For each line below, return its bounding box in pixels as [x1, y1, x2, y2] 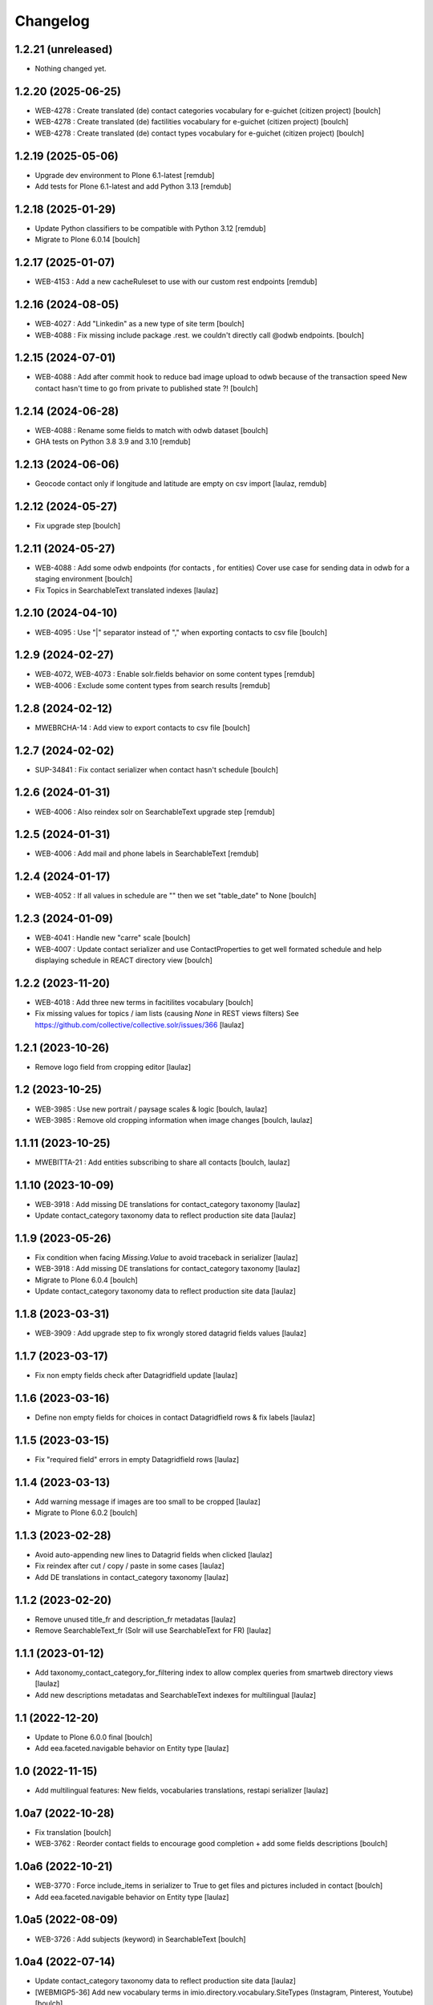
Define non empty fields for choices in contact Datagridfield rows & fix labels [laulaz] [34, 1412, 316, 1422]
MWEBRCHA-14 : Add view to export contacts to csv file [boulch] [34, 723, 250, 732]
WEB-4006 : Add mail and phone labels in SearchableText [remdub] [34, 849, 259, 858]
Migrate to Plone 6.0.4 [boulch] [34, 1275, 138, 1285]
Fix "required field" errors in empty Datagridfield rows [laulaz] [34, 1454, 240, 1464]
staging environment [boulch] [34, 574, 133, 584]
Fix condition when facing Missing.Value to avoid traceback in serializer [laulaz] [34, 1253, 298, 1262]
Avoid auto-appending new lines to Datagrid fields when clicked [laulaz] [34, 1550, 273, 1560]
